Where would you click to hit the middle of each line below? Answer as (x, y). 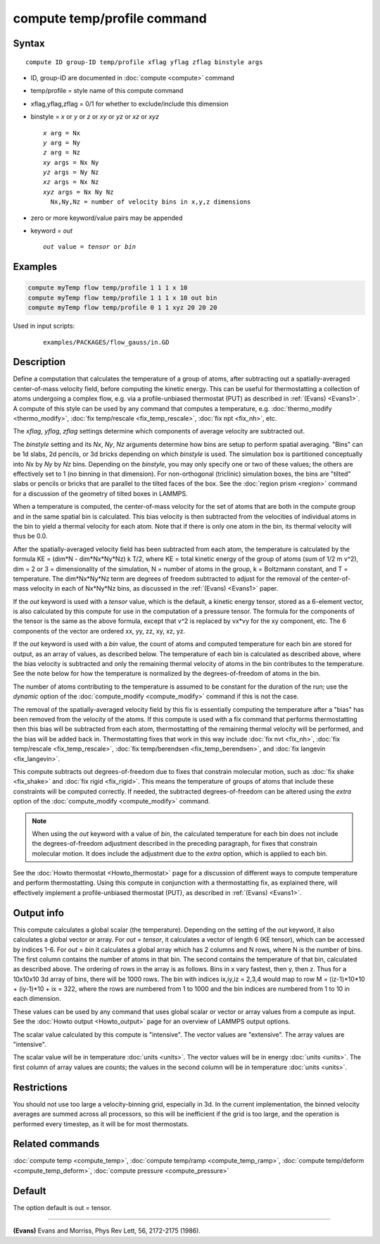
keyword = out (52, 231)
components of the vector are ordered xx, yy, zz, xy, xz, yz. (99, 631)
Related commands (56, 1144)
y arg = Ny (62, 142)
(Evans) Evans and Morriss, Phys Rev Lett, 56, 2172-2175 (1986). (107, 1231)
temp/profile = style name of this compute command (107, 91)
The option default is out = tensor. (62, 1207)
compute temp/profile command (110, 18)
